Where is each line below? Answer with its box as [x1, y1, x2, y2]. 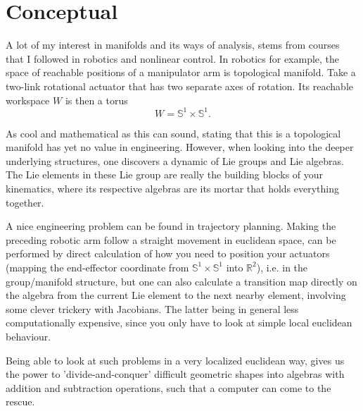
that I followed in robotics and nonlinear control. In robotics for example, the [6, 51, 340, 66]
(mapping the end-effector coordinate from [6, 259, 189, 274]
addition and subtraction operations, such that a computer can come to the [6, 380, 331, 395]
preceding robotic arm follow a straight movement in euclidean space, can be [6, 232, 336, 247]
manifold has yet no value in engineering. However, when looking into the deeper [6, 140, 354, 154]
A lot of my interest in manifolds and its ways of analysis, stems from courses [6, 37, 340, 52]
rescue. [6, 394, 35, 409]
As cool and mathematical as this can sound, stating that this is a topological [6, 125, 341, 140]
